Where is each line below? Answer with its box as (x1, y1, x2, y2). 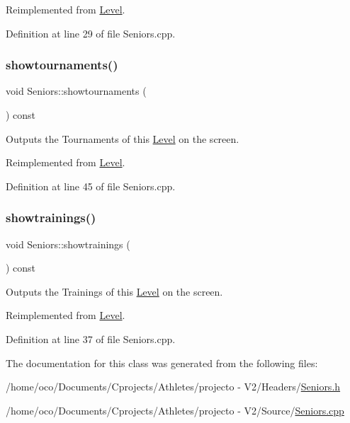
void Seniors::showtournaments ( (6, 83, 147, 98)
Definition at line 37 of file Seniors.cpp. (6, 331, 176, 346)
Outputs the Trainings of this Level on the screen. (6, 284, 223, 299)
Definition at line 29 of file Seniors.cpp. (6, 25, 176, 40)
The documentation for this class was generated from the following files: (6, 355, 318, 370)
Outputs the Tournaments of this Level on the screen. (6, 131, 239, 146)
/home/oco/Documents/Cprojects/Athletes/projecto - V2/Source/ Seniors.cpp (6, 402, 344, 417)
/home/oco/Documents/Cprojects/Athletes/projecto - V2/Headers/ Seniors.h (6, 379, 341, 394)
